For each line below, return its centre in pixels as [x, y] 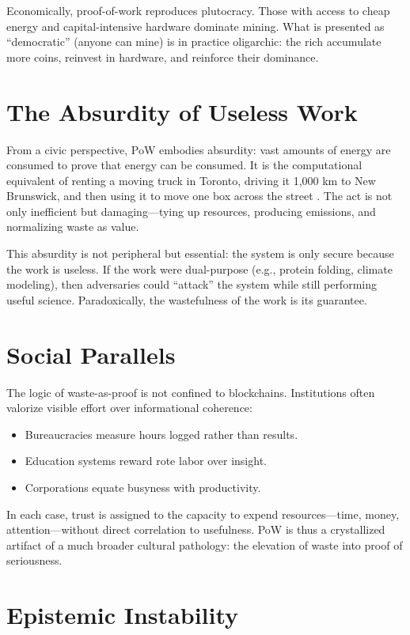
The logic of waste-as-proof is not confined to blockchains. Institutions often [191, 392]
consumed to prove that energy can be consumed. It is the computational [184, 165]
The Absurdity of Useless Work [182, 111]
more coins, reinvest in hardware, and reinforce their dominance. [163, 57]
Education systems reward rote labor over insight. [146, 461]
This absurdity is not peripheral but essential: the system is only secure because [200, 253]
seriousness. [34, 560]
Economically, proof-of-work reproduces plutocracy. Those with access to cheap [198, 10]
